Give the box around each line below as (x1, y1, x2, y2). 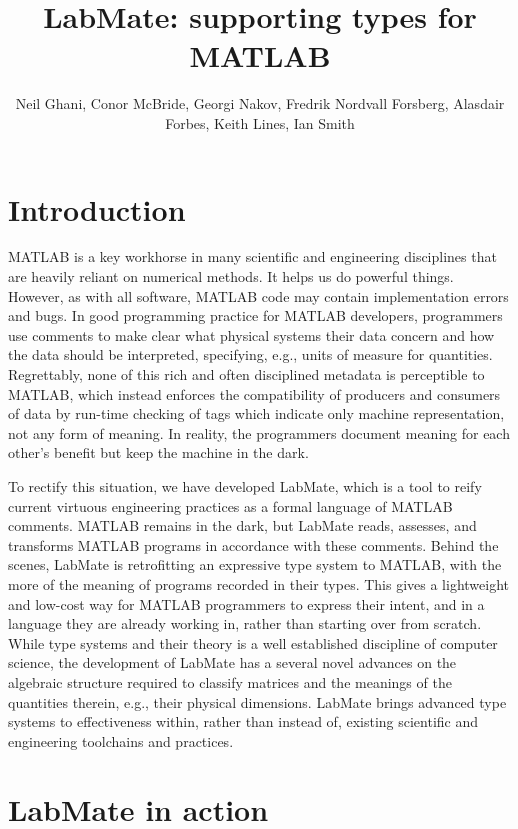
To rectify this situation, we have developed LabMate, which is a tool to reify (8, 475, 482, 496)
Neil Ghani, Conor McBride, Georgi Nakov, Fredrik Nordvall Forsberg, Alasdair (15, 93, 505, 114)
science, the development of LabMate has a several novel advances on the (8, 652, 457, 673)
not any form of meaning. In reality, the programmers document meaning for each (8, 422, 510, 443)
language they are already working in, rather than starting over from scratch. (8, 613, 482, 634)
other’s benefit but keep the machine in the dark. (8, 442, 309, 463)
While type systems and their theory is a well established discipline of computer (8, 632, 498, 653)
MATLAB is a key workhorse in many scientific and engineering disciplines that (8, 246, 497, 267)
